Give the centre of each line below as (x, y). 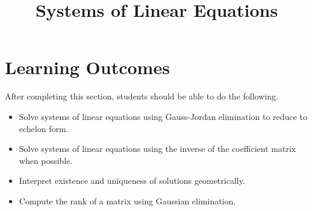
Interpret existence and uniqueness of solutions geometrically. (132, 181)
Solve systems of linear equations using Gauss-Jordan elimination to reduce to (163, 116)
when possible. (46, 160)
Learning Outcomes (87, 67)
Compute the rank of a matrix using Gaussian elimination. (127, 200)
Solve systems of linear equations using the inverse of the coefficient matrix (158, 149)
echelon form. (44, 128)
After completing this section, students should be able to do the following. (142, 96)
